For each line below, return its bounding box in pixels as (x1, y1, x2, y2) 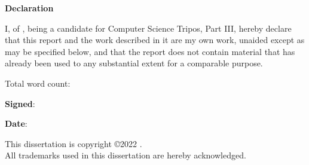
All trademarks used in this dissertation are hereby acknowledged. (5, 149, 246, 161)
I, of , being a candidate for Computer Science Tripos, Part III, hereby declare (5, 22, 292, 34)
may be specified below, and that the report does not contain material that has (5, 45, 295, 57)
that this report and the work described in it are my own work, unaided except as (5, 33, 305, 46)
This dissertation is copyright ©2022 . (5, 137, 142, 149)
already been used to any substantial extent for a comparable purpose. (5, 57, 263, 69)
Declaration (5, 2, 54, 14)
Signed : (5, 97, 35, 109)
